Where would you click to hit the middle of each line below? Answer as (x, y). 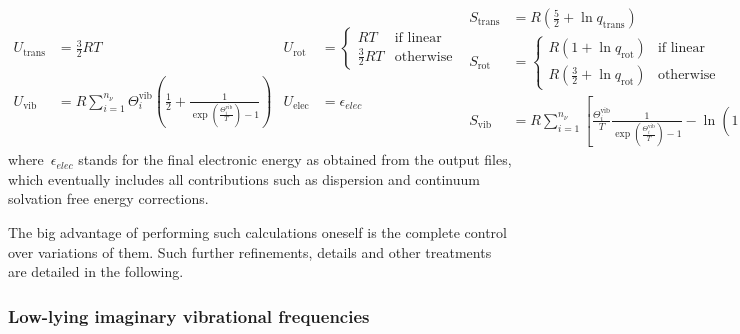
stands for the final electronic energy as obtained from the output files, (295, 159)
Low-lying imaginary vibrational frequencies (189, 315)
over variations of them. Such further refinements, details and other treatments (250, 251)
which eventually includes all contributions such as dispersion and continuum (244, 178)
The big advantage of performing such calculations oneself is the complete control (257, 232)
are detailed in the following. (96, 271)
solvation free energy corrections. (108, 198)
